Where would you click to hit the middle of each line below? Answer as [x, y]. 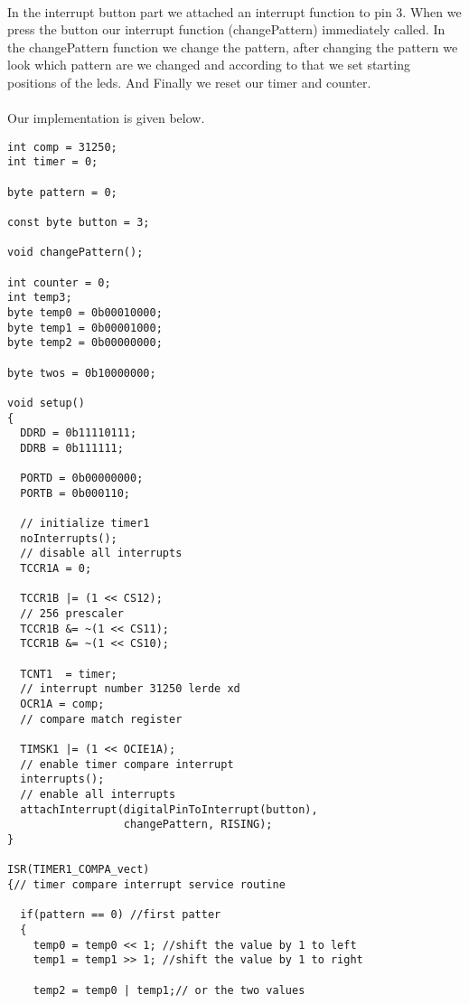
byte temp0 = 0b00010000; [85, 312]
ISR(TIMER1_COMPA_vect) [79, 870]
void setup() [46, 403]
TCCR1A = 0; [56, 569]
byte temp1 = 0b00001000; [85, 328]
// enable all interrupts [98, 794]
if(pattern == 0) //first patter [121, 915]
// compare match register [101, 719]
